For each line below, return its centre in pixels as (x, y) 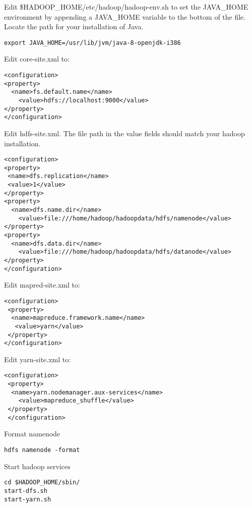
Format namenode (32, 434)
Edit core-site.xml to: (37, 59)
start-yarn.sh (28, 499)
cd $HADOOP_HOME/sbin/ (42, 483)
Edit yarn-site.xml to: (38, 359)
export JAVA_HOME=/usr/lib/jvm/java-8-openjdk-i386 (92, 43)
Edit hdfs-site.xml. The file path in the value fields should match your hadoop (124, 133)
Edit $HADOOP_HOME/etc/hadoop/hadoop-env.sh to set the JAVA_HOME (126, 7)
